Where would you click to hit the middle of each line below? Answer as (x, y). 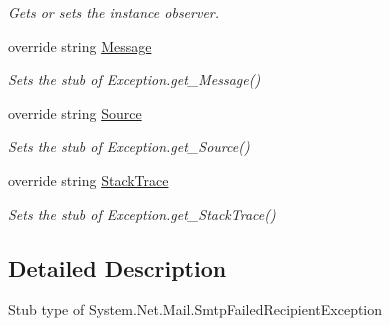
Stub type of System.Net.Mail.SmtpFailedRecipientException (195, 309)
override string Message (80, 45)
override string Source (75, 112)
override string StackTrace (88, 179)
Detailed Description (117, 267)
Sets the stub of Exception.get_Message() (134, 79)
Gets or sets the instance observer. (114, 12)
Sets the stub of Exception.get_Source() (129, 146)
